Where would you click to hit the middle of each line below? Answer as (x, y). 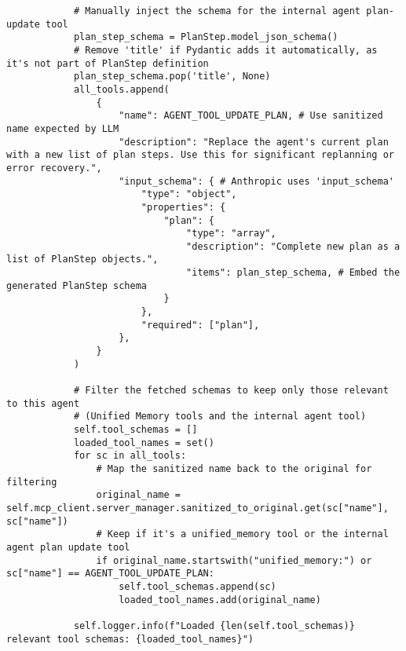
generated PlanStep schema (77, 285)
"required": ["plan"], (200, 325)
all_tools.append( (121, 89)
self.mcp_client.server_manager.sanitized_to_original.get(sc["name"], (198, 508)
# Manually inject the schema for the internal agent (217, 11)
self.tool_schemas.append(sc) (198, 586)
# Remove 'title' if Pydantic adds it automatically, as (225, 50)
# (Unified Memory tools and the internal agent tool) (220, 417)
